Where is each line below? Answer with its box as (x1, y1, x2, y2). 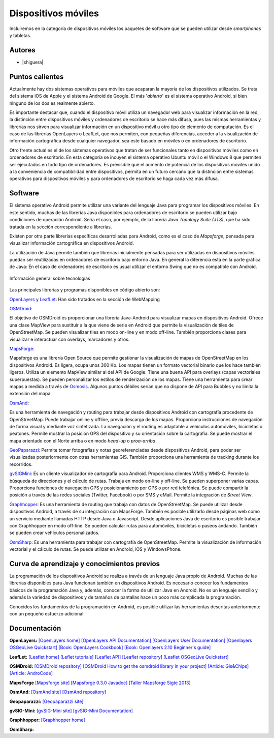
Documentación (9, 624, 61, 633)
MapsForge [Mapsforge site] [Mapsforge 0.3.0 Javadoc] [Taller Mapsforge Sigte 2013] (9, 680, 191, 686)
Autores (9, 46, 36, 54)
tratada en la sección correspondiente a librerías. (9, 224, 112, 230)
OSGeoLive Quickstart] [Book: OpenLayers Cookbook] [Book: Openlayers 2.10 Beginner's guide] (9, 644, 211, 651)
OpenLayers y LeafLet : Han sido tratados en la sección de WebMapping (9, 296, 160, 302)
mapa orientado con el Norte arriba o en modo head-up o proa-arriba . (9, 437, 157, 444)
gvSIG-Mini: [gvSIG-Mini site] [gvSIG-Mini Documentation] (9, 707, 133, 714)
